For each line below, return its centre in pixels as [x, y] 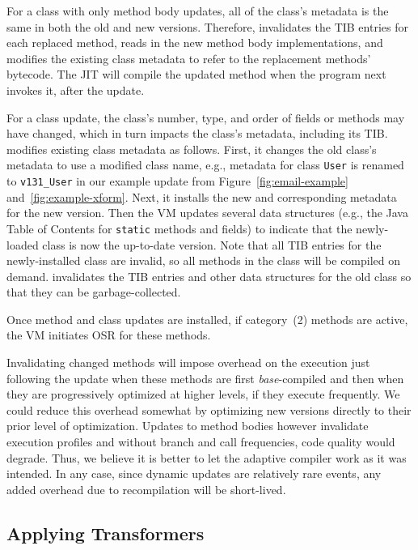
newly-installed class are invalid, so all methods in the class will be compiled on [204, 260]
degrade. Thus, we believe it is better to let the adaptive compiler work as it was [207, 457]
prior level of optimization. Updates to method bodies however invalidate [188, 426]
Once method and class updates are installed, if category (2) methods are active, [207, 319]
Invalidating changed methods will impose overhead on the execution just [188, 362]
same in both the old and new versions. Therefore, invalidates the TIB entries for [207, 26]
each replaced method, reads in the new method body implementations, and [195, 43]
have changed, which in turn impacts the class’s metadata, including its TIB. [197, 133]
